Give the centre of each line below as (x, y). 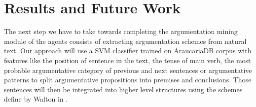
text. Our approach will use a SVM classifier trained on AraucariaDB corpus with (128, 51)
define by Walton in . (36, 99)
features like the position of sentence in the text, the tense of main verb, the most (128, 60)
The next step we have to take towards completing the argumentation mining (121, 31)
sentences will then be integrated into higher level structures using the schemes (123, 89)
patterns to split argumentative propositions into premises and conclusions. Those (128, 80)
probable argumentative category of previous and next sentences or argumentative (128, 70)
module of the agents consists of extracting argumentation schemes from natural (125, 41)
